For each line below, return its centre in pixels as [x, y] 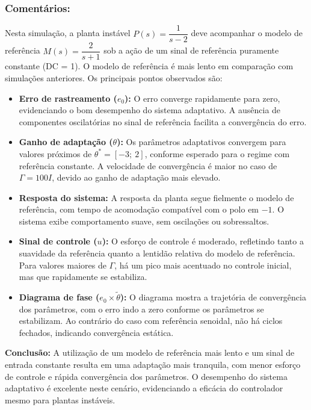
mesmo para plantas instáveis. [60, 399]
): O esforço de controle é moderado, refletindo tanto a [203, 241]
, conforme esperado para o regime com [217, 153]
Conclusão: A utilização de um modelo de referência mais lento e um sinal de [150, 353]
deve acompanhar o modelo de [247, 33]
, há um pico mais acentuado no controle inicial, [203, 265]
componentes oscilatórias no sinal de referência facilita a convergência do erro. [163, 121]
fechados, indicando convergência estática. [96, 332]
